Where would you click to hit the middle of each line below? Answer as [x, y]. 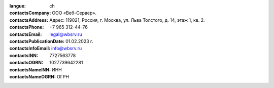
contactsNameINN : [30, 70]
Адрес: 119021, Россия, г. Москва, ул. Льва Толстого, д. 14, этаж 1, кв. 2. [127, 20]
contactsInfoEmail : [30, 49]
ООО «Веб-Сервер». [74, 13]
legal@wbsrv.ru [66, 34]
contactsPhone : [27, 27]
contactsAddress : [29, 20]
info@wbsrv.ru [66, 49]
